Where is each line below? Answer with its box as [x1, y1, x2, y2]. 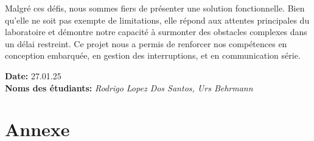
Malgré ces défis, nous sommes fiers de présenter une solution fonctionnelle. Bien [5, 2, 305, 14]
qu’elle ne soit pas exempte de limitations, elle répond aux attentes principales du [5, 13, 310, 26]
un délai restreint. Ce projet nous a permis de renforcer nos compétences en [5, 37, 287, 50]
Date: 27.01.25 [5, 69, 61, 82]
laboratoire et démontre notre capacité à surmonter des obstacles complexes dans [5, 25, 307, 38]
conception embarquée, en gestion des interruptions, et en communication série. [5, 49, 301, 62]
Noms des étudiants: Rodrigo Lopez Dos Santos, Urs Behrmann [5, 81, 253, 94]
